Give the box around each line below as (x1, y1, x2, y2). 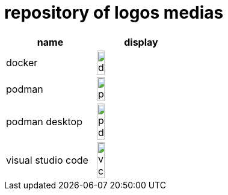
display (124, 36, 158, 48)
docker (6, 56, 38, 69)
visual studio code (6, 153, 88, 166)
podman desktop (6, 115, 82, 128)
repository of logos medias (4, 2, 224, 23)
